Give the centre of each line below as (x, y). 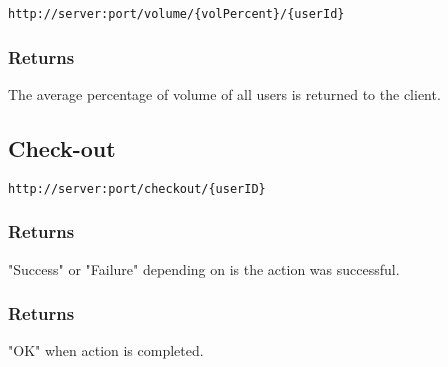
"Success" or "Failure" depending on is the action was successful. (204, 268)
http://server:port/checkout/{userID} (137, 188)
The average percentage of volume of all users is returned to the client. (224, 93)
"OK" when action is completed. (106, 350)
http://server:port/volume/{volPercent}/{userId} (176, 14)
